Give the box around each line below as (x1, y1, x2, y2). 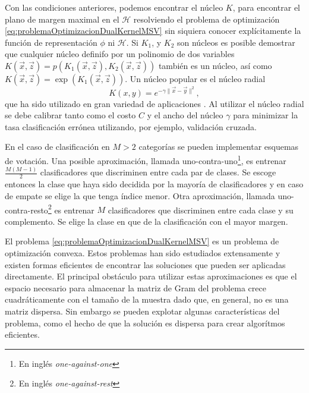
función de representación (5, 36, 97, 48)
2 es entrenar (48, 202, 94, 216)
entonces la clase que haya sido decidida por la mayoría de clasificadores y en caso (5, 178, 304, 190)
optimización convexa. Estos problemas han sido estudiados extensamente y (5, 247, 280, 259)
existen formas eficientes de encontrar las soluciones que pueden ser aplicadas (5, 258, 286, 271)
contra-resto (5, 203, 48, 216)
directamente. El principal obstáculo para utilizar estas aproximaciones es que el (5, 270, 297, 282)
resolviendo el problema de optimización (133, 12, 280, 25)
